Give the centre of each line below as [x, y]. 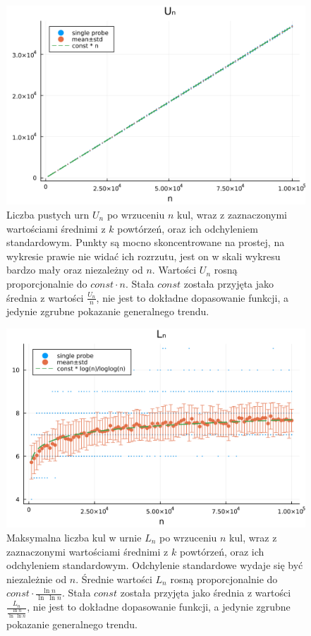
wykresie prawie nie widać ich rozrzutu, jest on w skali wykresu [144, 256]
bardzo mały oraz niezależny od [75, 270]
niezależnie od [37, 579]
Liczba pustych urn [48, 214]
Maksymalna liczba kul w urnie [74, 537]
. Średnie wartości [114, 579]
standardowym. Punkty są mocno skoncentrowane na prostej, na [146, 242]
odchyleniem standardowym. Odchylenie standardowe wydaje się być [155, 565]
